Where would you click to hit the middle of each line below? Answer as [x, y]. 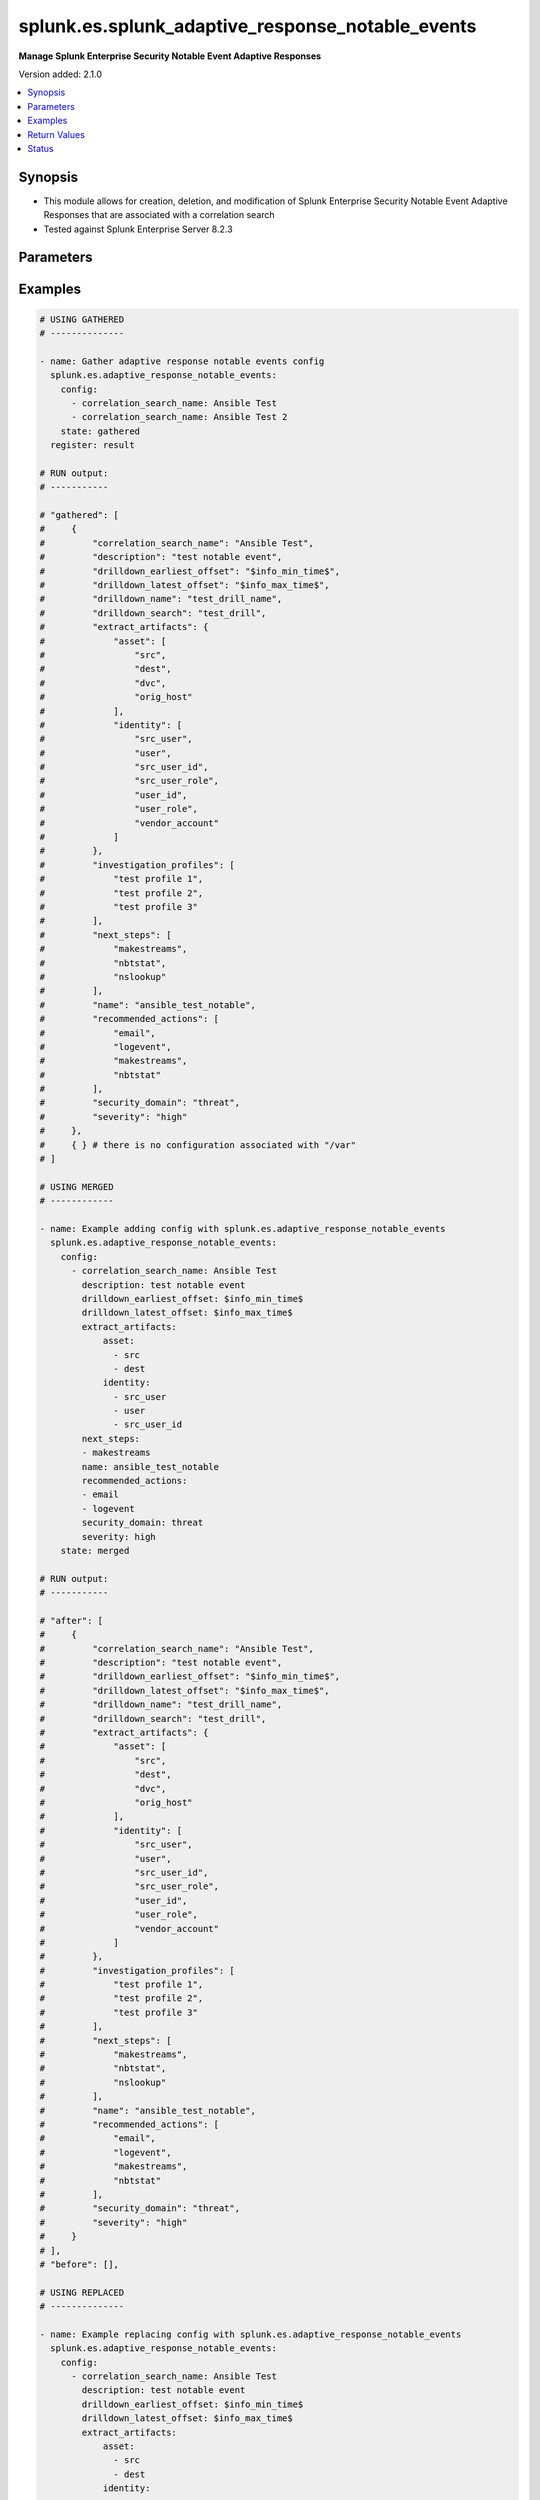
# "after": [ [71, 1620]
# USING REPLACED [82, 2292]
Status [40, 148]
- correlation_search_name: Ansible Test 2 [179, 417]
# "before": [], [79, 2264]
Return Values [56, 134]
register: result [92, 445]
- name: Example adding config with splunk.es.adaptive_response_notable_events [242, 1228]
